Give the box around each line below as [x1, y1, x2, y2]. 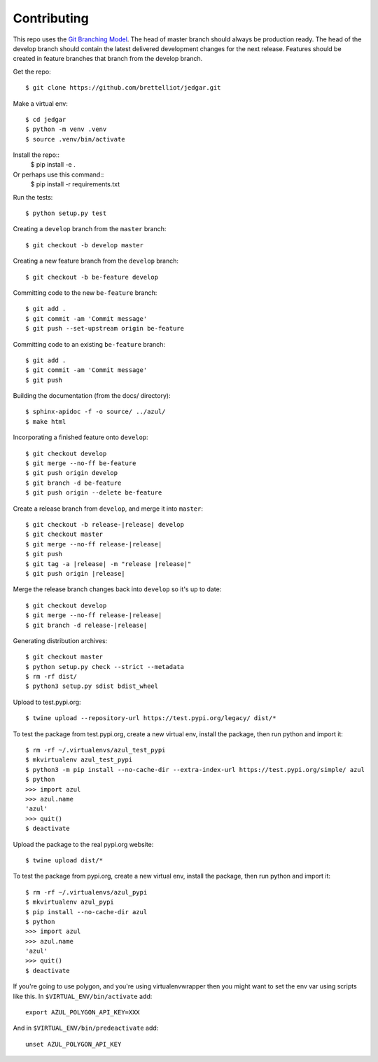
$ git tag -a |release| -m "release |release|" [25, 560, 192, 567]
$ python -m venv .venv [25, 125, 107, 133]
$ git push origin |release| [25, 570, 125, 577]
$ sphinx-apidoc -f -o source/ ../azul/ [25, 408, 166, 416]
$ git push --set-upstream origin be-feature [25, 324, 185, 333]
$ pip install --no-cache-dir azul [25, 908, 148, 916]
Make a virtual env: [13, 99, 68, 108]
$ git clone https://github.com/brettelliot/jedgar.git [25, 84, 221, 92]
